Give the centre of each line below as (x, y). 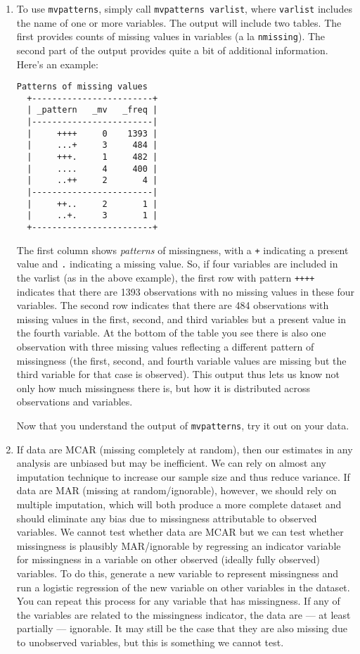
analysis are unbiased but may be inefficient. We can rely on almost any (171, 463)
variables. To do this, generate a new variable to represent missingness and (178, 573)
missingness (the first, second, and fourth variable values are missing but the (181, 360)
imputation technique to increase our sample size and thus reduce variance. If (183, 476)
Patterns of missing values (82, 87)
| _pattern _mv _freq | (92, 110)
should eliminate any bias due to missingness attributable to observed (167, 518)
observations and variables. (75, 402)
